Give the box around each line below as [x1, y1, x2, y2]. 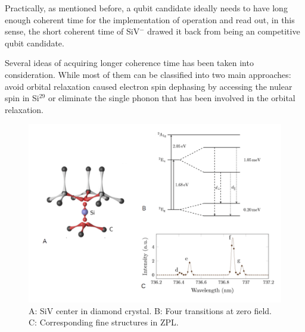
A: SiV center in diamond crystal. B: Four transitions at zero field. [29, 304, 272, 317]
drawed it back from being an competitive [147, 25, 300, 37]
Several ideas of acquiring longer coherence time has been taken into [5, 57, 254, 69]
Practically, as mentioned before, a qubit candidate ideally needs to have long [5, 2, 288, 14]
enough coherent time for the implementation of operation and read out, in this [5, 13, 295, 26]
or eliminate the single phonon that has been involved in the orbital [48, 92, 295, 104]
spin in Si [5, 92, 39, 104]
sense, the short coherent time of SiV [5, 25, 140, 37]
